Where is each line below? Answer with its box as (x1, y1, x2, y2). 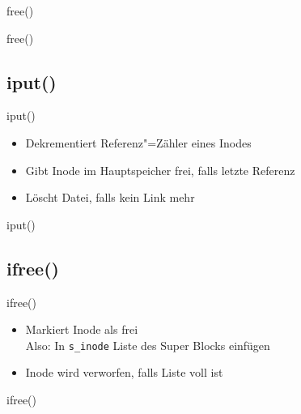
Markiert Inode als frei (25, 321, 138, 338)
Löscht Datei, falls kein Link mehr (25, 189, 195, 206)
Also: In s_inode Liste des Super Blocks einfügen (25, 336, 270, 353)
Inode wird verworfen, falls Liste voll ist (25, 364, 223, 381)
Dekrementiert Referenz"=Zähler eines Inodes (25, 134, 252, 151)
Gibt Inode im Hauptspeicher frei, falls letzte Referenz (25, 161, 295, 178)
